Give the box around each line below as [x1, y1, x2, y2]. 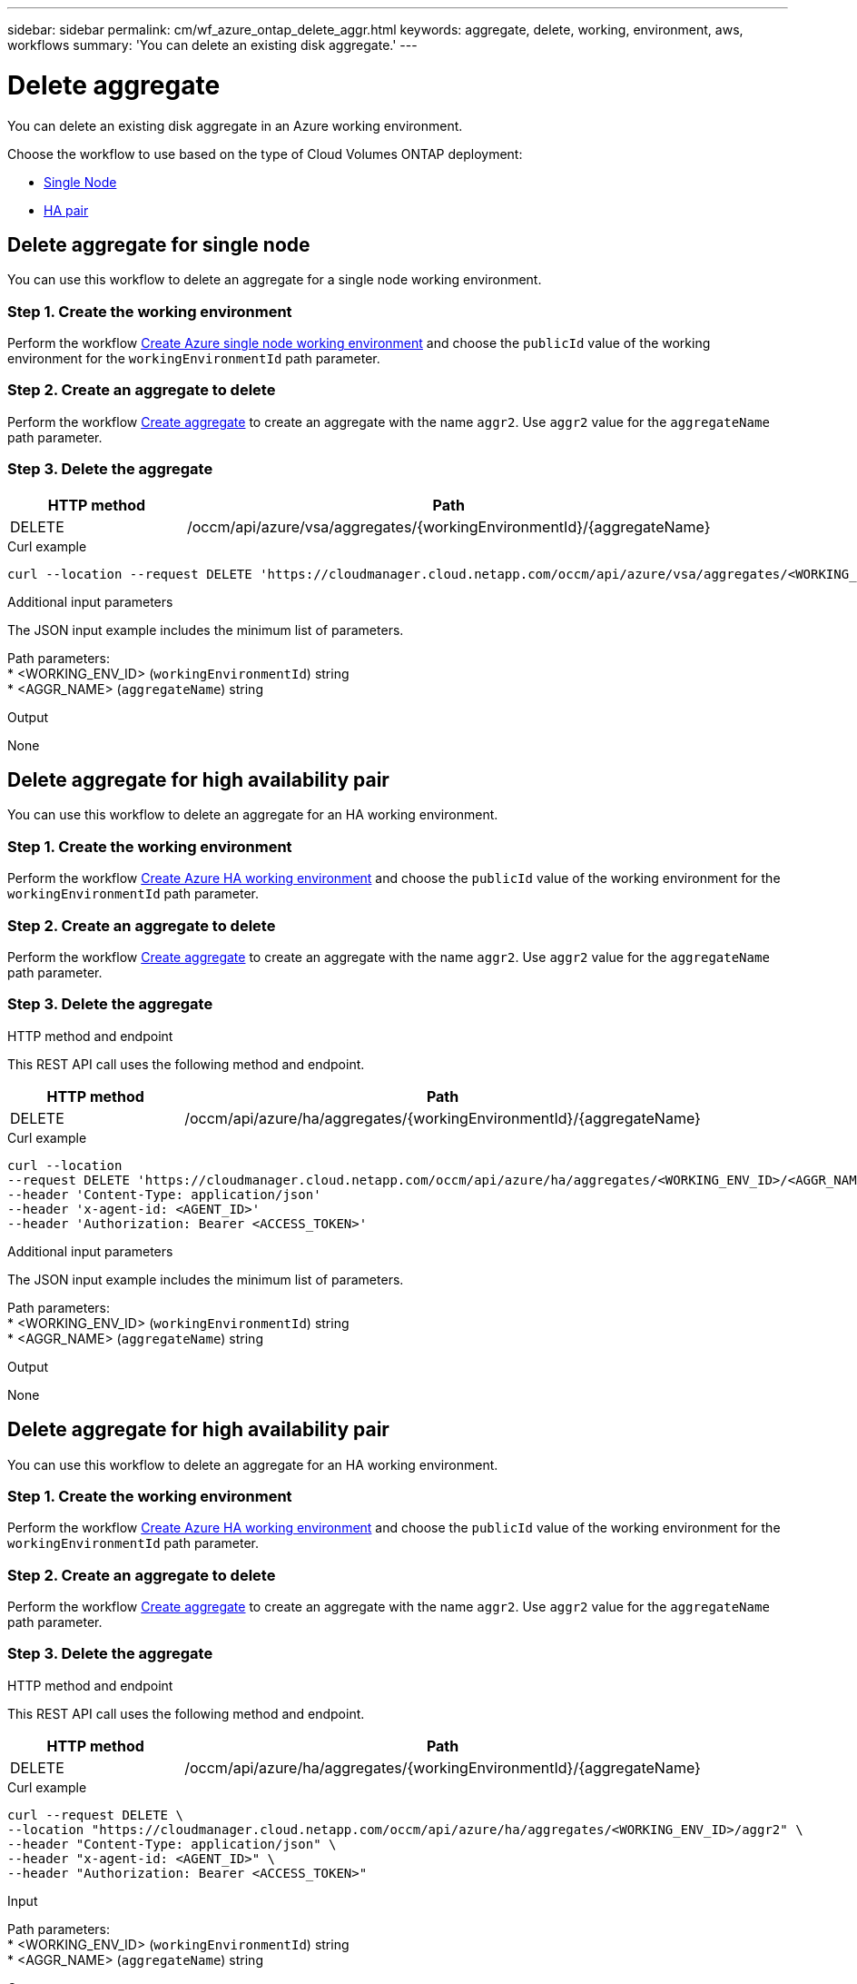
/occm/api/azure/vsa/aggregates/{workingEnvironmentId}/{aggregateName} [186, 517, 711, 536]
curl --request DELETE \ [7, 1807, 183, 1822]
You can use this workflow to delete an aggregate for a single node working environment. [7, 272, 542, 288]
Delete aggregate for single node [7, 233, 310, 256]
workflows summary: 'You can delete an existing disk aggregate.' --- [7, 37, 418, 53]
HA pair [44, 202, 89, 218]
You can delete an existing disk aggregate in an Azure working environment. [7, 117, 463, 134]
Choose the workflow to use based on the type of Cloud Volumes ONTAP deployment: [7, 145, 523, 162]
